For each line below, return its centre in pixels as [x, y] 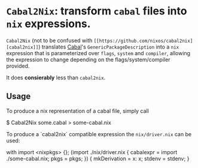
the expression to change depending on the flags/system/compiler [88, 59]
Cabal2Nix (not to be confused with [49, 40]
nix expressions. [48, 24]
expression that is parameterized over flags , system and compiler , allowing [98, 53]
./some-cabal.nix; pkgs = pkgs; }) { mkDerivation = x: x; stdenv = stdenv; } [98, 158]
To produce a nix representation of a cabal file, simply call [78, 111]
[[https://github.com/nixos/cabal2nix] [143, 41]
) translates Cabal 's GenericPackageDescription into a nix [109, 47]
